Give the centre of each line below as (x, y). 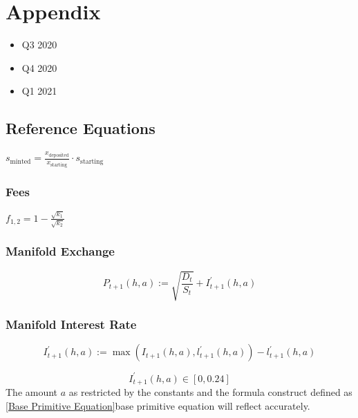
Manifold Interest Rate (71, 324)
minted (20, 161)
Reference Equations (81, 128)
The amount (32, 392)
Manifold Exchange (60, 251)
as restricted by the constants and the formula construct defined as (210, 392)
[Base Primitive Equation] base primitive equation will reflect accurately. (158, 405)
